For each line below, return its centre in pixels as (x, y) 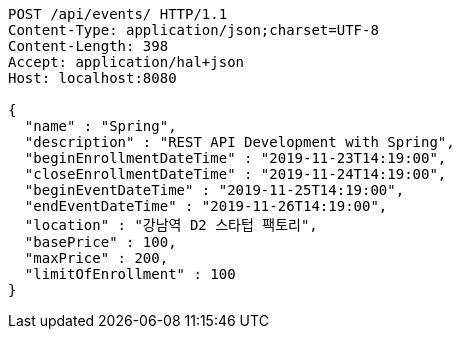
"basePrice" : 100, (100, 242)
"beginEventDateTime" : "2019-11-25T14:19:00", (214, 190)
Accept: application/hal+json (126, 62)
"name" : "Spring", (100, 126)
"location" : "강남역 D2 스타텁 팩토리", (171, 225)
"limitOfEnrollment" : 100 (130, 274)
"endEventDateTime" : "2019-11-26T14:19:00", (206, 206)
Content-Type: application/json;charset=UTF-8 (193, 30)
